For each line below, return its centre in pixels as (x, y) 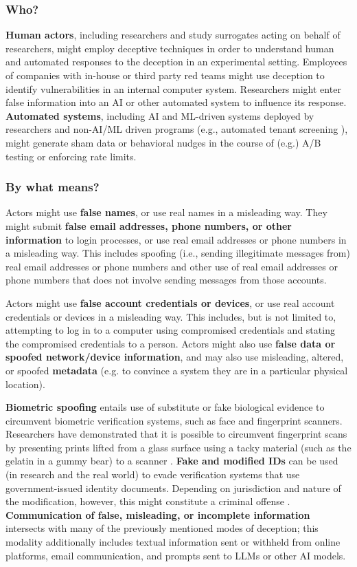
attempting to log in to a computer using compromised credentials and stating (170, 330)
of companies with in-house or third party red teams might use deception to (165, 75)
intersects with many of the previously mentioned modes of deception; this (162, 528)
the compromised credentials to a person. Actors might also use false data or (171, 343)
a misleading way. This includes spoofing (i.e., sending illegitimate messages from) (178, 253)
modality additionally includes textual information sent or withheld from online (173, 542)
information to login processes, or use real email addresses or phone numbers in (176, 239)
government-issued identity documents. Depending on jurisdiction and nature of (173, 488)
